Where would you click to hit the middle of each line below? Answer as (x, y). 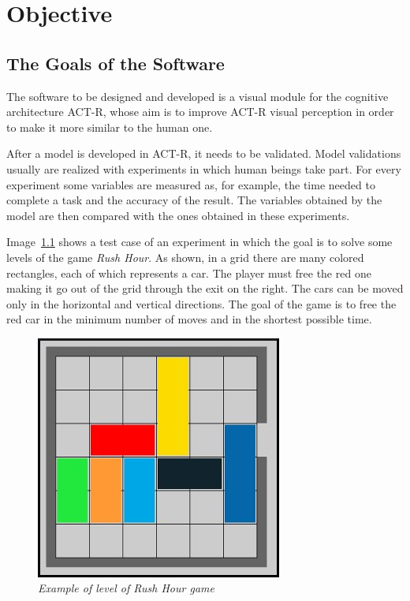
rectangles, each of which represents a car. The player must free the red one (189, 273)
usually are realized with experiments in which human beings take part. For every (204, 168)
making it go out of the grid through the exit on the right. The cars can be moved (205, 288)
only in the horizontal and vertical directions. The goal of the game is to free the (201, 303)
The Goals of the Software (116, 63)
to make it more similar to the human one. (110, 127)
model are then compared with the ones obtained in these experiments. (178, 215)
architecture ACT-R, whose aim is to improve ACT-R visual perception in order (200, 112)
